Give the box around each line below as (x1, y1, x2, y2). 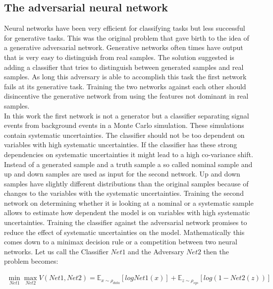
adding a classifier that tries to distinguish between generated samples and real (4, 61, 244, 72)
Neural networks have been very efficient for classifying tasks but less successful (4, 23, 245, 33)
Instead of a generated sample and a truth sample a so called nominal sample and (4, 159, 253, 169)
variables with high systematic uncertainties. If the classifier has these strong (4, 139, 237, 150)
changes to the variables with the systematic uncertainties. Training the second (4, 188, 244, 198)
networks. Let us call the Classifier (4, 246, 109, 256)
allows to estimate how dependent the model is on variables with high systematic (4, 207, 250, 218)
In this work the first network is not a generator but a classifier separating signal (4, 110, 249, 120)
